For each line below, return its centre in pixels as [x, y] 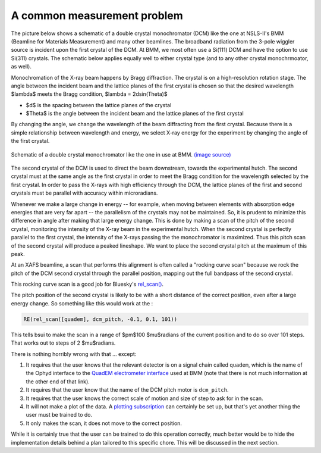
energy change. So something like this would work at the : [82, 303]
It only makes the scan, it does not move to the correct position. [104, 423]
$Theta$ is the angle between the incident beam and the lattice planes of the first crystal [135, 114]
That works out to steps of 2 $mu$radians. [63, 343]
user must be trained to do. [59, 415]
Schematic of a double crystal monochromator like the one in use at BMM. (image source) [121, 154]
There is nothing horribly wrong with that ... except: [74, 354]
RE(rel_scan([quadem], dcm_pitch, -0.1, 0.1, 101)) [100, 319]
